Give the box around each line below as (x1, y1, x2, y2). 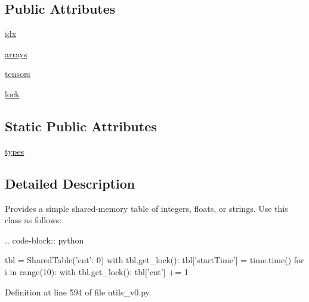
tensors (5, 67, 30, 80)
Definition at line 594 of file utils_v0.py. (5, 285, 152, 298)
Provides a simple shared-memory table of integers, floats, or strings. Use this (5, 202, 288, 214)
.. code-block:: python (5, 233, 84, 246)
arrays (5, 47, 27, 60)
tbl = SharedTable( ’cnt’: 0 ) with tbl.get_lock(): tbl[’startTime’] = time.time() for (5, 254, 304, 266)
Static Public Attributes (5, 116, 157, 135)
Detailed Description (5, 174, 135, 192)
